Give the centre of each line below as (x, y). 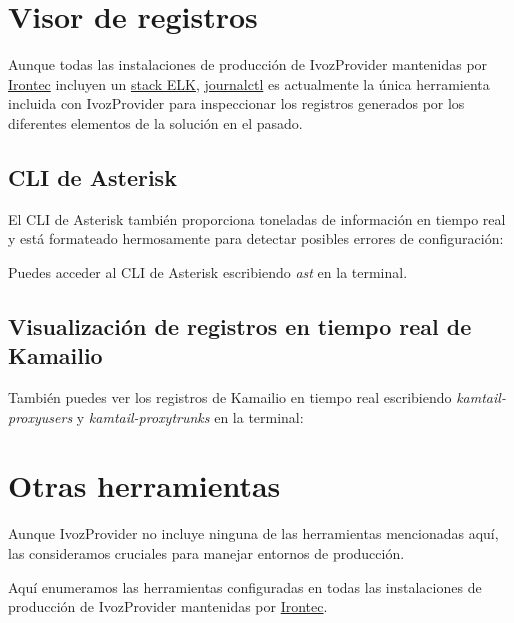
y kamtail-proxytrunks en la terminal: (190, 416)
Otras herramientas (144, 485)
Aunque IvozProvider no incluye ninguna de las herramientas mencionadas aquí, (253, 533)
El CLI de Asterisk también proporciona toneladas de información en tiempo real (257, 218)
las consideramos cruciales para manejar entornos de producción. (206, 552)
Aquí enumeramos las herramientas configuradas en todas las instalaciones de (245, 586)
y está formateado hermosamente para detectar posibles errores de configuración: (256, 238)
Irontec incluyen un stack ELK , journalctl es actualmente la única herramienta (249, 83)
